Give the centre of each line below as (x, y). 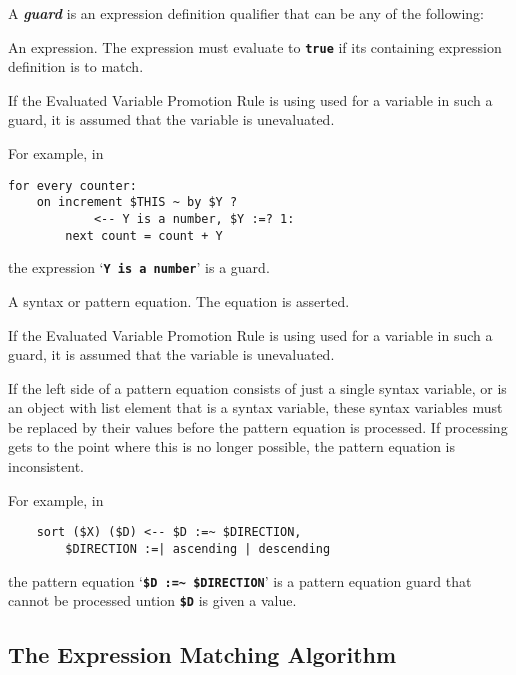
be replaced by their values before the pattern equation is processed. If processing (258, 426)
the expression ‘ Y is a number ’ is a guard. (139, 267)
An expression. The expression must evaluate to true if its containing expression (255, 46)
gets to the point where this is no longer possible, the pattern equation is (232, 446)
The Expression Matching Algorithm (202, 654)
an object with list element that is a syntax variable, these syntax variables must (255, 407)
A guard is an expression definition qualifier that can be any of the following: (246, 13)
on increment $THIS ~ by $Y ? (137, 202)
